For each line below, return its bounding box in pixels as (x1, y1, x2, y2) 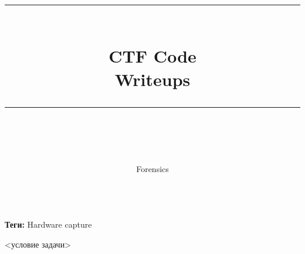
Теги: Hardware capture (5, 218, 92, 231)
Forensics (136, 162, 169, 174)
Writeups (114, 67, 191, 91)
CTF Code (109, 44, 196, 68)
